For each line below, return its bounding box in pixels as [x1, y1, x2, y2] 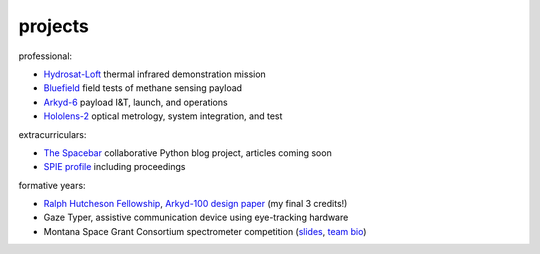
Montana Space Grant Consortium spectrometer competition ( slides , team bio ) [43, 225, 367, 237]
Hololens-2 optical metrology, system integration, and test [43, 110, 283, 122]
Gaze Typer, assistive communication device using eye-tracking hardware [43, 211, 349, 224]
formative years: [18, 179, 86, 191]
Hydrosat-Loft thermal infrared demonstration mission [43, 68, 267, 80]
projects [18, 15, 90, 37]
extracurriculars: [18, 128, 87, 140]
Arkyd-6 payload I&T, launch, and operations [43, 96, 229, 108]
